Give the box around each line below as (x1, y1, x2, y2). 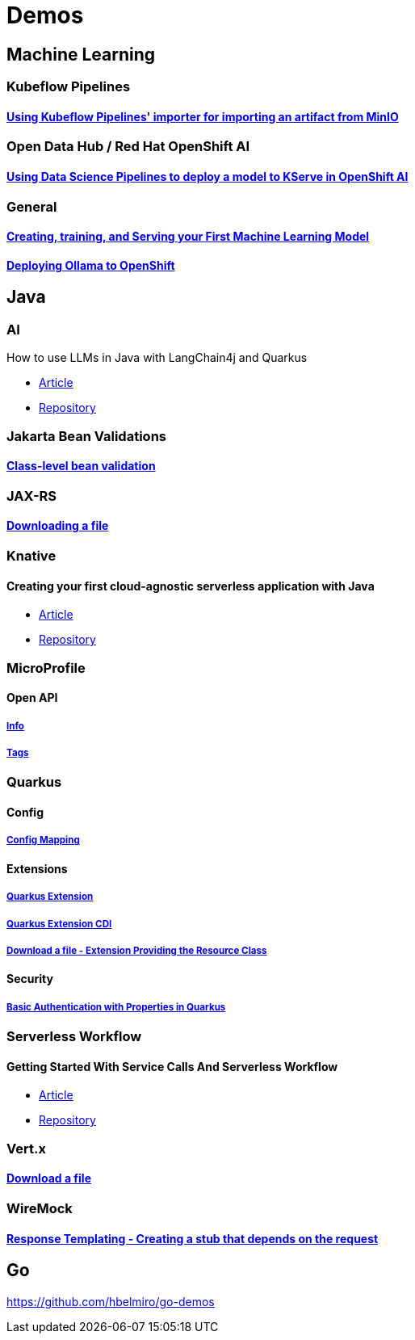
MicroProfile (6, 659, 86, 676)
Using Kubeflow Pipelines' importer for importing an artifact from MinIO (6, 109, 399, 124)
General (6, 198, 57, 215)
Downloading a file (6, 519, 109, 533)
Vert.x (6, 1140, 46, 1157)
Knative (6, 548, 57, 565)
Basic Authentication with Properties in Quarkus (6, 1001, 226, 1013)
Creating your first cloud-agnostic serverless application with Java (6, 578, 375, 593)
